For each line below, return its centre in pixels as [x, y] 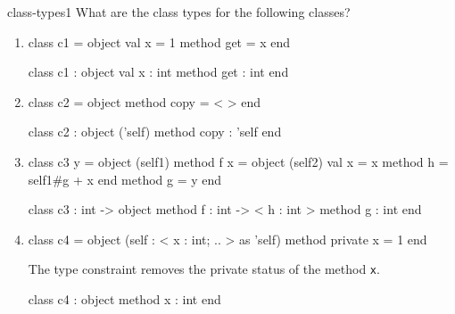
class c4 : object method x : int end [124, 299]
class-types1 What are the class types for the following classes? [179, 12]
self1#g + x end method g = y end [125, 179]
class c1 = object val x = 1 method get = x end [159, 41]
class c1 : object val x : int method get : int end [158, 72]
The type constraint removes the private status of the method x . [204, 269]
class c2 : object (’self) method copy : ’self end [155, 132]
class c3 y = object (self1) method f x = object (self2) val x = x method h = [238, 161]
